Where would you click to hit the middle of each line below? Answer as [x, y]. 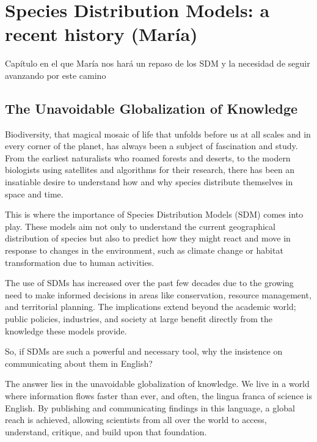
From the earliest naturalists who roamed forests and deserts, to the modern [148, 157]
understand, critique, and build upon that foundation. [106, 431]
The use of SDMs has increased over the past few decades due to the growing [149, 283]
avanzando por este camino [56, 75]
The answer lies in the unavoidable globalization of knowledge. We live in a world [157, 384]
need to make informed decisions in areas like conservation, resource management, [158, 294]
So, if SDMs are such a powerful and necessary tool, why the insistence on [144, 351]
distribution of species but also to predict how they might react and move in [148, 238]
